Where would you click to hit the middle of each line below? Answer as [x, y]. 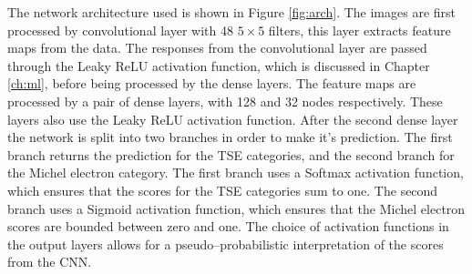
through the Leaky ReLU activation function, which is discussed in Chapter [219, 65]
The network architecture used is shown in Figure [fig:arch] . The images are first [231, 12]
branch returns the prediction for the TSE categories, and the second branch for [231, 154]
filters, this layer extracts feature [359, 30]
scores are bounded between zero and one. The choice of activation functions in [228, 226]
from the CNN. [50, 262]
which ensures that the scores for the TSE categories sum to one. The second [223, 190]
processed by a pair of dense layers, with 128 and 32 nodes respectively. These [225, 101]
